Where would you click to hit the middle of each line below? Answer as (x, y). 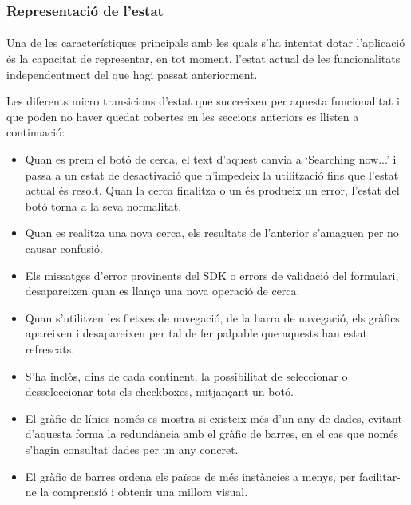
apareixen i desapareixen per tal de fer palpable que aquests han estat (196, 333)
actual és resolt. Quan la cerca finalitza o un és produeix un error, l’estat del (212, 190)
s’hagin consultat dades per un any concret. (132, 449)
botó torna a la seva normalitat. (103, 205)
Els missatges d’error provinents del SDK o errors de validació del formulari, (212, 275)
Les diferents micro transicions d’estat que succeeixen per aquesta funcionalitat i (203, 101)
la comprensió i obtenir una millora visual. (144, 492)
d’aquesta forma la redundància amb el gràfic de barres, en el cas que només (211, 434)
